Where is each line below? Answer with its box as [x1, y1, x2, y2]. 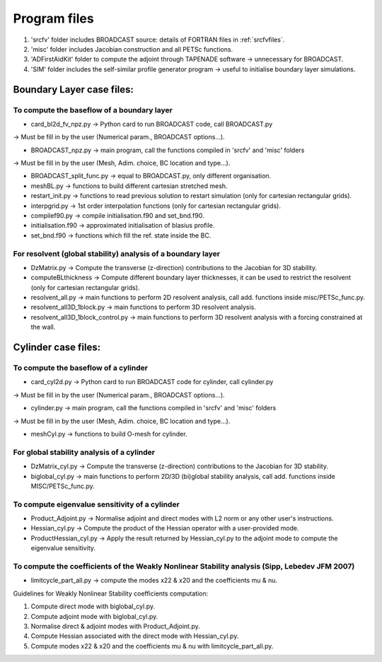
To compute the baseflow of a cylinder [13, 363, 149, 373]
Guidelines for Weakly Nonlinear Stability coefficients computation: [13, 589, 209, 598]
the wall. [30, 323, 56, 332]
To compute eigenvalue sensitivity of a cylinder [13, 499, 180, 509]
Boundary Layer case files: [13, 83, 134, 95]
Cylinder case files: [13, 342, 101, 354]
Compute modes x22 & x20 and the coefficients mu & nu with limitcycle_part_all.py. [30, 641, 274, 650]
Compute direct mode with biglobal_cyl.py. [30, 602, 156, 611]
